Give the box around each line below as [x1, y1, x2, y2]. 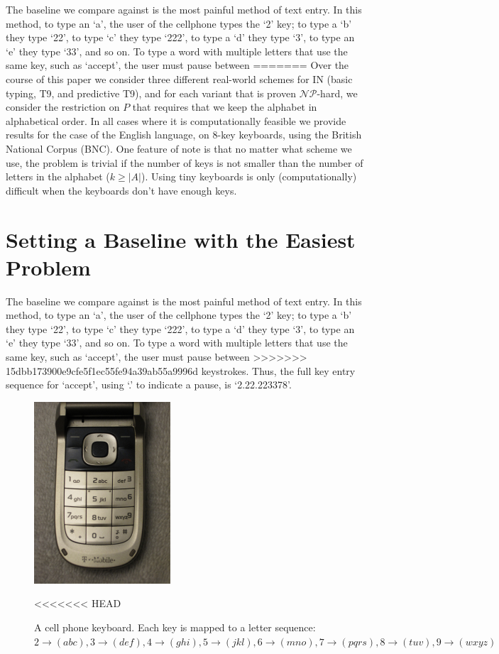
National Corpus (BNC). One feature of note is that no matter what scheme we [6, 141, 352, 156]
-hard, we [317, 85, 358, 100]
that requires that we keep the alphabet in [132, 99, 317, 114]
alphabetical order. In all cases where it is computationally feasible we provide [6, 113, 346, 128]
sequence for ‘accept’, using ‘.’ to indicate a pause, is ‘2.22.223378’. [6, 377, 292, 392]
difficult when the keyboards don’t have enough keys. [6, 182, 237, 197]
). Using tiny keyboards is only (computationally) [141, 169, 357, 184]
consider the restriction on [6, 99, 120, 114]
